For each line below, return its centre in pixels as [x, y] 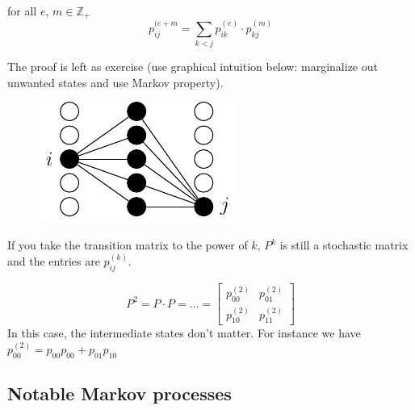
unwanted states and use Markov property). [115, 82]
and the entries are [54, 261]
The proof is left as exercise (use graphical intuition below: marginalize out [193, 67]
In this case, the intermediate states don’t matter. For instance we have [184, 333]
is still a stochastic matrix [344, 245]
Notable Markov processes [119, 393]
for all [22, 10]
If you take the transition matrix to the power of [128, 245]
